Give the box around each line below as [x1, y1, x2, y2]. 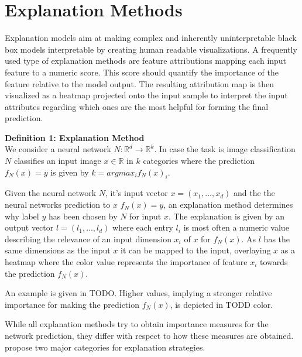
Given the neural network [5, 187, 97, 199]
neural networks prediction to [5, 198, 111, 211]
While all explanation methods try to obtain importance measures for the [5, 318, 269, 330]
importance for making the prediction [5, 298, 139, 310]
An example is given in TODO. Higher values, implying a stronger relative [5, 287, 272, 299]
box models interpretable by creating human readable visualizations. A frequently [5, 43, 297, 55]
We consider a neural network [5, 143, 111, 155]
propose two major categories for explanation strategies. [5, 341, 205, 353]
